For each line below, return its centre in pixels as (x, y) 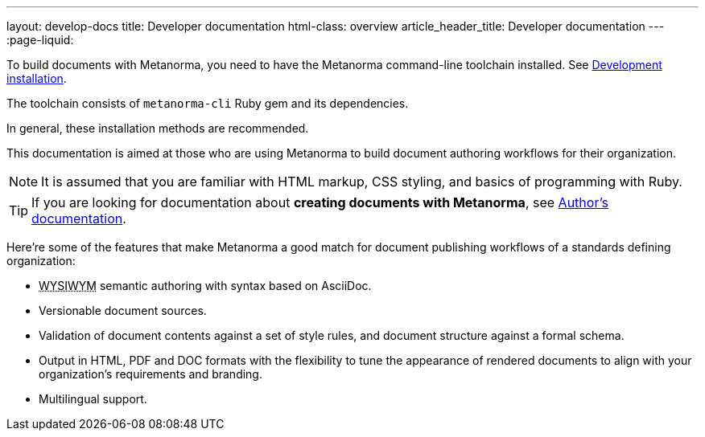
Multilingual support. (93, 399)
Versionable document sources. (123, 310)
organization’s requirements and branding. (150, 374)
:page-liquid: (40, 40)
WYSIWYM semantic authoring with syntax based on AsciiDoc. (205, 286)
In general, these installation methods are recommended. (158, 128)
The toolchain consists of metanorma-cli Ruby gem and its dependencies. (208, 103)
